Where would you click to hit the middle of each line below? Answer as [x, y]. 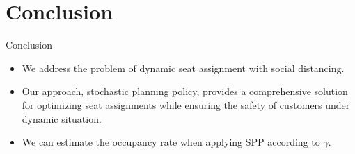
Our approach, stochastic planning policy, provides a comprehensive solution [185, 91]
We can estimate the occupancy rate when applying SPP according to [171, 142]
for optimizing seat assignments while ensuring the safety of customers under [186, 104]
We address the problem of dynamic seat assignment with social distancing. [183, 68]
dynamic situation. [62, 118]
